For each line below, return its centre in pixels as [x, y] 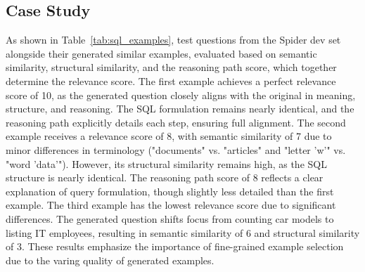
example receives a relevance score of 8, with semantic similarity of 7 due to [169, 136]
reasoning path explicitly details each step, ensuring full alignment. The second [176, 122]
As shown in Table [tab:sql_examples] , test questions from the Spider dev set [173, 40]
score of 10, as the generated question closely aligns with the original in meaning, [181, 95]
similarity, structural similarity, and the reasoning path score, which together [171, 67]
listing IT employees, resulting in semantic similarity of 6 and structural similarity [183, 232]
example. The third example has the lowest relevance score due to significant [171, 205]
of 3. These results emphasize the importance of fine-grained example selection [175, 246]
